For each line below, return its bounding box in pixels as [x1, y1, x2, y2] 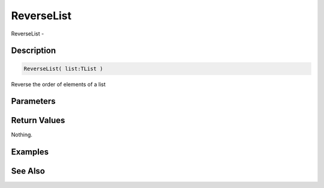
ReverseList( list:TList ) [23, 65, 103, 72]
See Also [11, 166, 45, 177]
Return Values [11, 115, 65, 126]
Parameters [11, 96, 56, 106]
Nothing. [11, 131, 33, 138]
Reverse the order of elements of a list [11, 80, 106, 88]
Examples [11, 147, 49, 157]
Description [11, 46, 56, 56]
